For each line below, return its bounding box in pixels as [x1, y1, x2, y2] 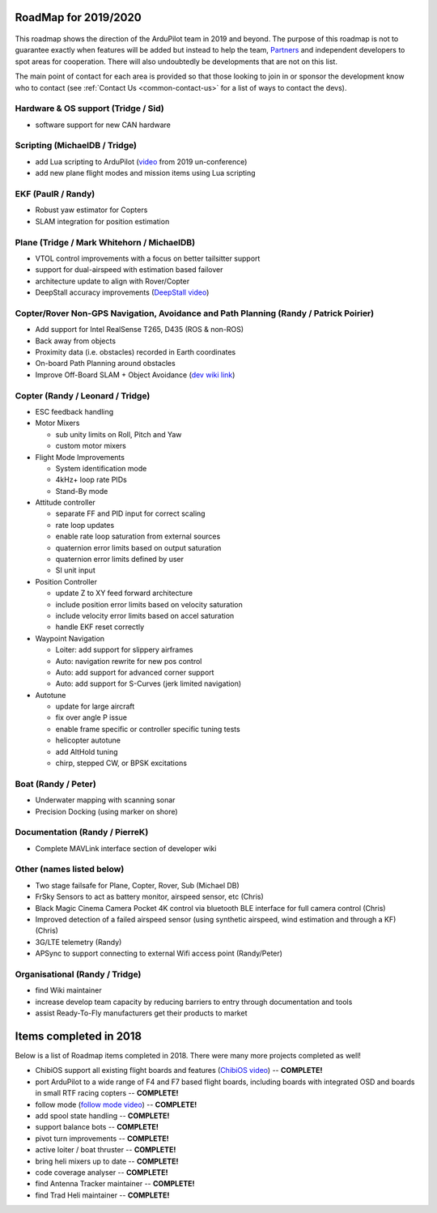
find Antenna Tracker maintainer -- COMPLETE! [35, 1179, 195, 1189]
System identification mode [55, 463, 147, 473]
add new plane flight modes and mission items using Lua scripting [35, 168, 256, 178]
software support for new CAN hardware [35, 120, 172, 130]
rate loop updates [55, 520, 115, 530]
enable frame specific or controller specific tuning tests [55, 724, 240, 734]
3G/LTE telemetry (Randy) [35, 937, 122, 947]
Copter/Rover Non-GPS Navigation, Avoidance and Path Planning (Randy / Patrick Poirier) [15, 308, 375, 319]
